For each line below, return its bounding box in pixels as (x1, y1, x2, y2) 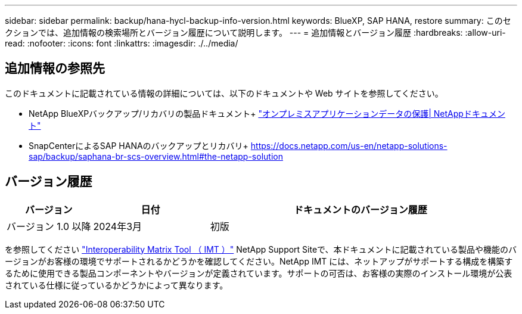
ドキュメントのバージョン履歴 (294, 203, 427, 216)
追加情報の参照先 (5, 61, 105, 76)
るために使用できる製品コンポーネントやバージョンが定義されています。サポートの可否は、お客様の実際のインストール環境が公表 (5, 268, 512, 278)
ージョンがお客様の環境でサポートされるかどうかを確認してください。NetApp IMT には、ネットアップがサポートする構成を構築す (5, 256, 513, 266)
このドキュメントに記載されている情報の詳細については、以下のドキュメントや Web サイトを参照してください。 (5, 88, 443, 98)
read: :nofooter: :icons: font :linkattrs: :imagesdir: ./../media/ (5, 38, 238, 48)
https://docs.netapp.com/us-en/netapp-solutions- (250, 140, 448, 151)
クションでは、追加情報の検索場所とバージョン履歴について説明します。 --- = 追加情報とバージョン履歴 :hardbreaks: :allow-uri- (5, 27, 506, 38)
